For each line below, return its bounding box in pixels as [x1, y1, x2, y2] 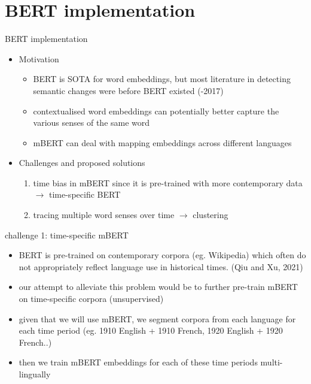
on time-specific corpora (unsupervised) [19, 292, 164, 305]
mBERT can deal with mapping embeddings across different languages [33, 136, 292, 149]
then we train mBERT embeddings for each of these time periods [19, 356, 258, 368]
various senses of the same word [33, 116, 150, 129]
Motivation [19, 52, 59, 65]
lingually [19, 368, 51, 380]
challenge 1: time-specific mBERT [5, 228, 129, 241]
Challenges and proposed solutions [19, 156, 145, 169]
